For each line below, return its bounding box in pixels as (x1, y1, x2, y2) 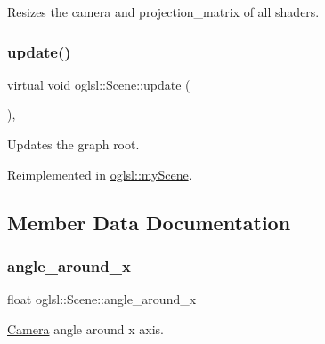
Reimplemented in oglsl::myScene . (7, 164, 192, 183)
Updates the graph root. (7, 135, 140, 153)
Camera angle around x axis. (7, 319, 164, 338)
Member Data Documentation (7, 208, 291, 236)
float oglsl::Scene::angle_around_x (7, 290, 197, 308)
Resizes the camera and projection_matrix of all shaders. (7, 3, 320, 20)
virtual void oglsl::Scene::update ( (7, 75, 191, 93)
